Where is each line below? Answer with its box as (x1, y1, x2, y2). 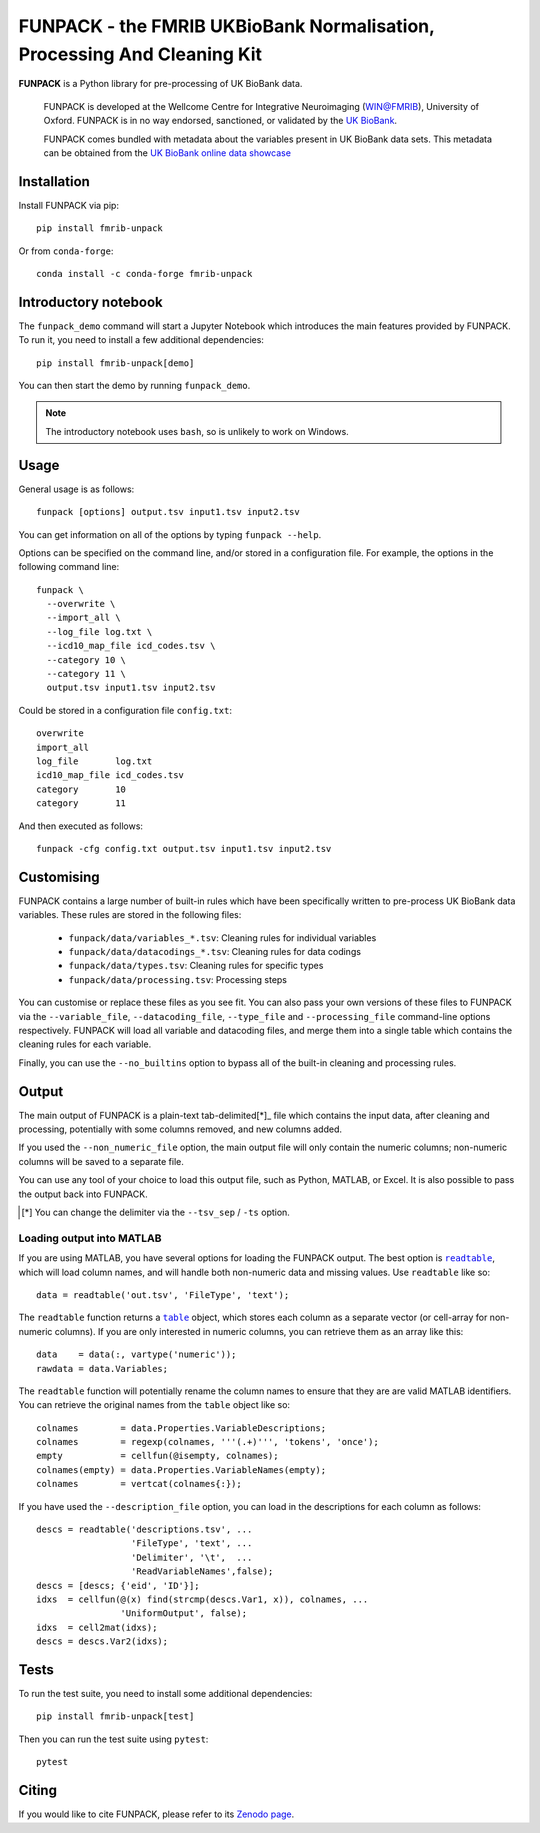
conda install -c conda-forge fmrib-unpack (36, 268, 253, 279)
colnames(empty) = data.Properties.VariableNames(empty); (36, 1464, 327, 1475)
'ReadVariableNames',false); (130, 1566, 274, 1577)
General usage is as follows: (18, 483, 135, 495)
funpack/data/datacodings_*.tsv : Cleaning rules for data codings (68, 946, 362, 958)
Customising (18, 868, 100, 885)
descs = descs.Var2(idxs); (36, 1636, 169, 1647)
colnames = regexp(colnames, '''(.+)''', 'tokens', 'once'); (36, 1436, 379, 1448)
